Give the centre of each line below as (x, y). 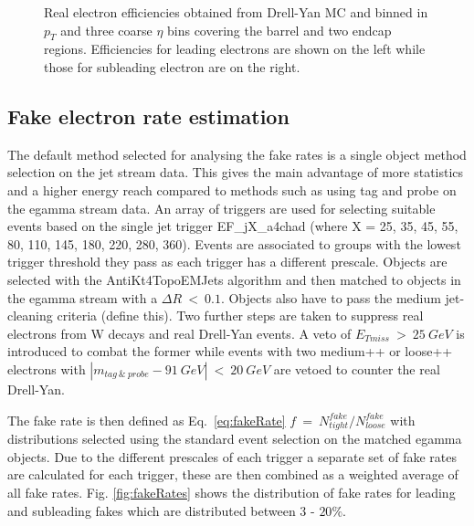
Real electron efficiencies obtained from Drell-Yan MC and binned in (236, 12)
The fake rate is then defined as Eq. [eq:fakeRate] (147, 420)
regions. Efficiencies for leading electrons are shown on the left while (235, 49)
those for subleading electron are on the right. (172, 66)
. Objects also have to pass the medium (331, 297)
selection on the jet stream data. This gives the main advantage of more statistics (236, 172)
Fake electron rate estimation (148, 116)
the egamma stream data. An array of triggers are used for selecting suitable (221, 208)
